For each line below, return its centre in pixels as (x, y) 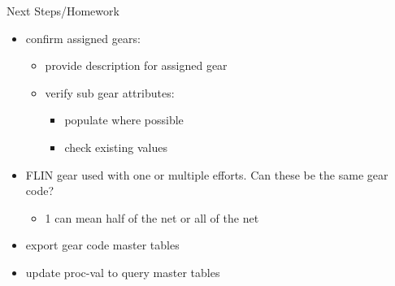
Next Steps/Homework (63, 11)
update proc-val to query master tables (123, 272)
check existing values (116, 147)
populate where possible (124, 120)
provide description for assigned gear (136, 65)
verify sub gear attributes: (110, 92)
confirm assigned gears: (83, 38)
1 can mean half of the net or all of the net (152, 217)
